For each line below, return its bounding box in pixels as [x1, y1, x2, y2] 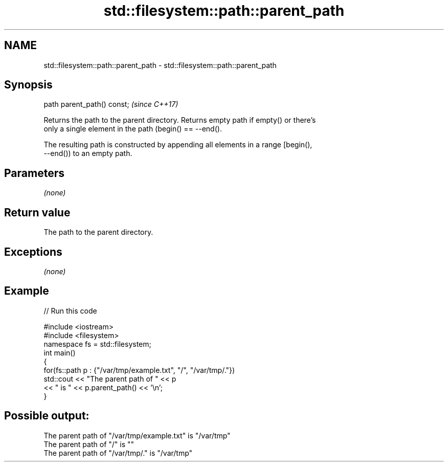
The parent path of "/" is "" [43, 439, 135, 449]
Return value [4, 206, 71, 219]
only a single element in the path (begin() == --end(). [43, 124, 222, 134]
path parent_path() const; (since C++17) [43, 100, 178, 109]
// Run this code [43, 306, 97, 315]
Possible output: [4, 409, 89, 423]
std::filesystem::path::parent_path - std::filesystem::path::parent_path [43, 60, 277, 70]
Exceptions [4, 245, 62, 258]
